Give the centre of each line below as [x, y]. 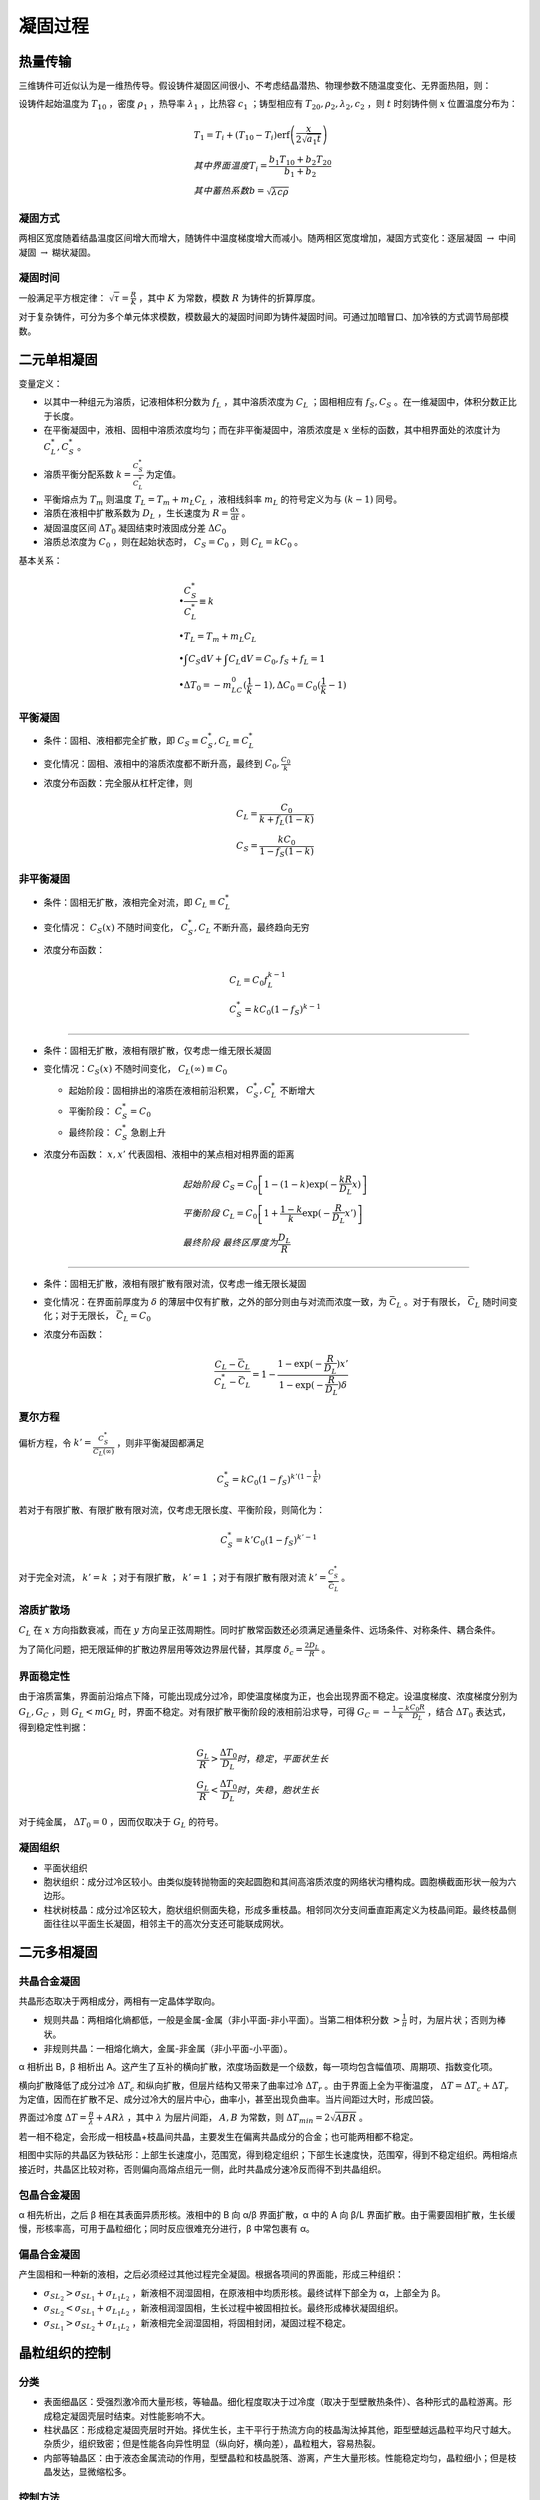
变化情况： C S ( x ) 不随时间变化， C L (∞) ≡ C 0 [135, 1070]
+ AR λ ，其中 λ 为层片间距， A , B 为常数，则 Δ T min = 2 [212, 2118]
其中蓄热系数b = [229, 191]
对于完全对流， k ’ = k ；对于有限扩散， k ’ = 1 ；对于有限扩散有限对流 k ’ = [172, 1577]
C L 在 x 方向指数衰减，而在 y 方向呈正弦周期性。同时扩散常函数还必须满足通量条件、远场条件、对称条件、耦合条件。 [259, 1631]
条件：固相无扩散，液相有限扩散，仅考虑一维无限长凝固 [157, 1050]
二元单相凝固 [58, 359]
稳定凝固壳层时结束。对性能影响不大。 [130, 2416]
